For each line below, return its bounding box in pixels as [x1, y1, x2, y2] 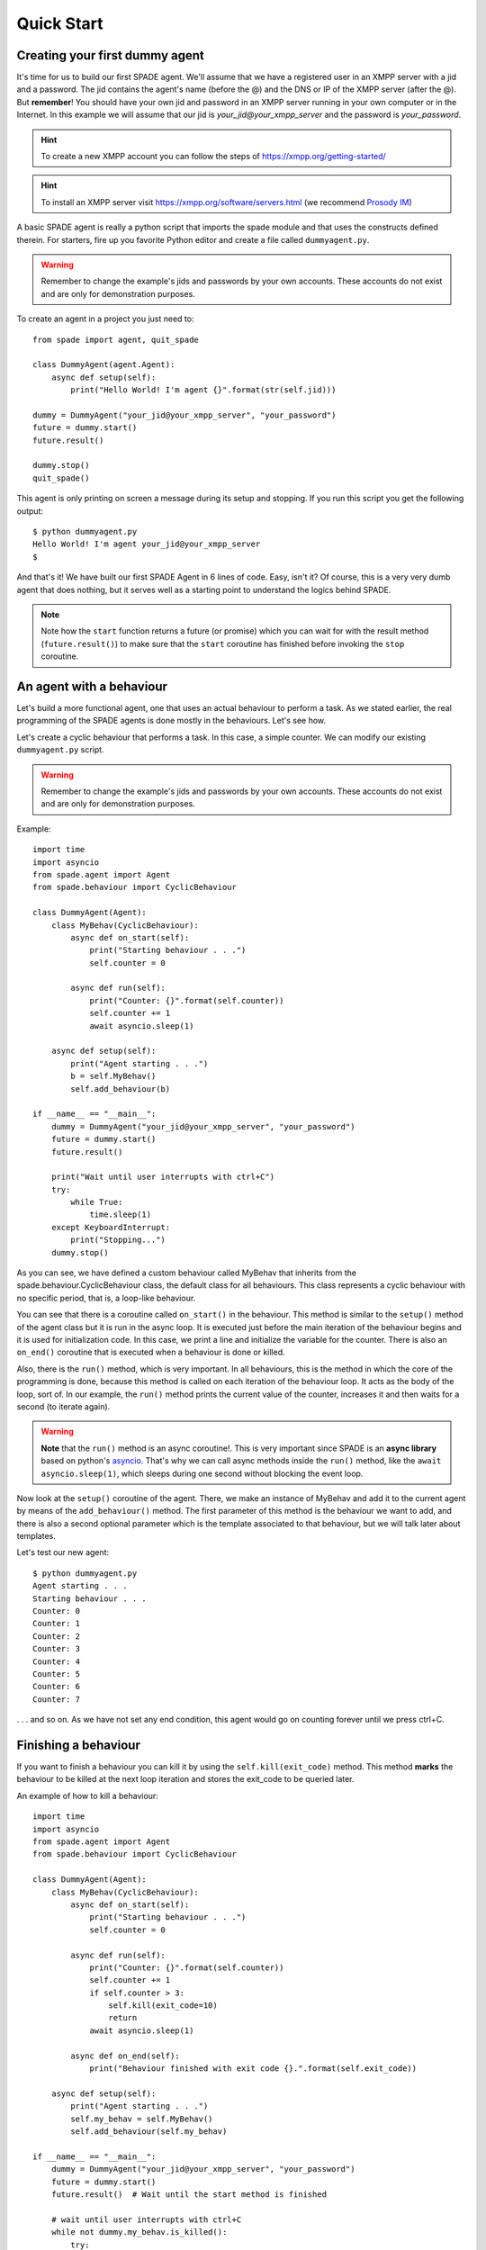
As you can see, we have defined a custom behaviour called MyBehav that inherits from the [16, 1267, 357, 1278]
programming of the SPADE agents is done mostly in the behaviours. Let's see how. [16, 715, 327, 726]
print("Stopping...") [70, 1235, 166, 1246]
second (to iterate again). [16, 1400, 111, 1412]
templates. [16, 1531, 56, 1542]
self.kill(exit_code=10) [108, 2001, 218, 2011]
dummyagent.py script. [16, 744, 104, 755]
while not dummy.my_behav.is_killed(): [50, 2227, 228, 2237]
